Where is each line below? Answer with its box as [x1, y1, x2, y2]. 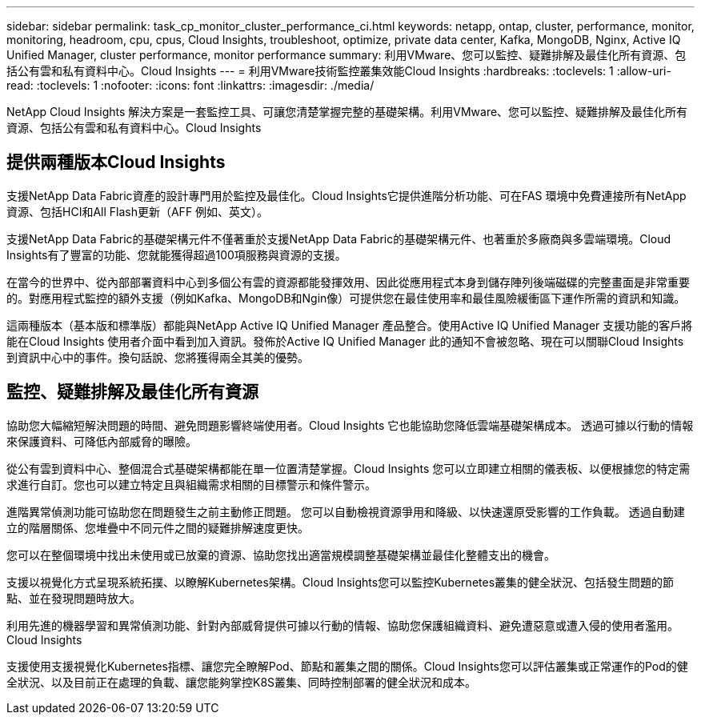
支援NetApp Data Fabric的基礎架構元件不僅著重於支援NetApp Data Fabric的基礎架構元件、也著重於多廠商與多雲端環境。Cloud [6, 231, 671, 246]
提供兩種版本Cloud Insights [6, 152, 226, 173]
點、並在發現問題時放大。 [6, 591, 141, 605]
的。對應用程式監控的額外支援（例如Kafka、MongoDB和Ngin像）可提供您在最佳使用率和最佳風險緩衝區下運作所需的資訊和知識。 [6, 290, 686, 305]
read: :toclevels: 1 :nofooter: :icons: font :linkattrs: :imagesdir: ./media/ [6, 78, 375, 92]
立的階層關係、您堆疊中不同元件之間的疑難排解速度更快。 [6, 520, 309, 535]
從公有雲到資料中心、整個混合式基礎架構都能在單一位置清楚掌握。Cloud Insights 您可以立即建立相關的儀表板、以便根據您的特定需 [6, 461, 691, 475]
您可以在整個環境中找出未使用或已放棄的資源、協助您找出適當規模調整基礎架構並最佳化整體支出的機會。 [6, 547, 555, 562]
